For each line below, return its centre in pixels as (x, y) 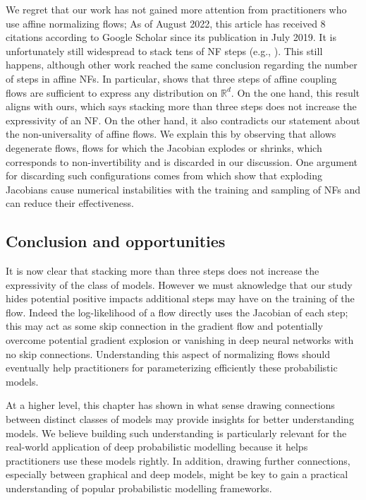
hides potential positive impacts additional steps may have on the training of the (180, 298)
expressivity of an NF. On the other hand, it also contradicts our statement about (183, 120)
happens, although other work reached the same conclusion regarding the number (182, 65)
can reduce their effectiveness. (70, 203)
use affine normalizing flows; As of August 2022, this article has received (161, 23)
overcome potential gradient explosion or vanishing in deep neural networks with (180, 340)
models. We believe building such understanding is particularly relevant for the (176, 433)
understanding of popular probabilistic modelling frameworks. (139, 488)
